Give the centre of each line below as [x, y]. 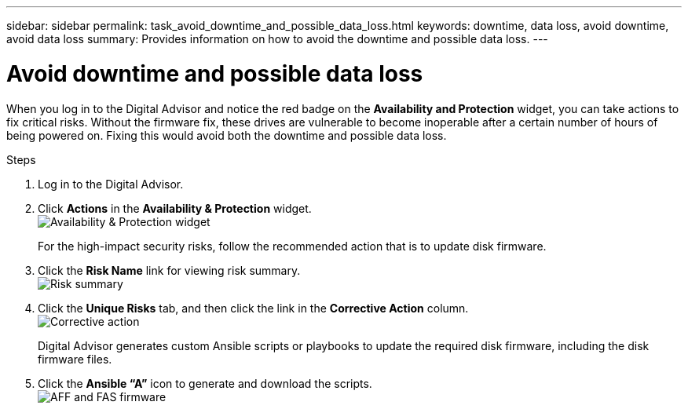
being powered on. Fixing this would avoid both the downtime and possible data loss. [227, 135]
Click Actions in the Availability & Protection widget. [175, 208]
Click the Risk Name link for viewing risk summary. [169, 270]
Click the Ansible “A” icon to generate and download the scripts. [205, 383]
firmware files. [75, 359]
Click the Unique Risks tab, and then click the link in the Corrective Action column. [253, 308]
